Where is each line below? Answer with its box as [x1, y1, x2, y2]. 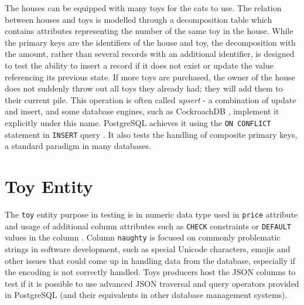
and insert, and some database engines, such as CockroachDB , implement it [5, 105, 279, 117]
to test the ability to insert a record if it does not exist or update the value [5, 59, 274, 71]
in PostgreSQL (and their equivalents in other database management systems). [5, 289, 288, 301]
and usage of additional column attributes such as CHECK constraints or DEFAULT [5, 219, 292, 232]
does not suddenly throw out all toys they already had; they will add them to [5, 82, 283, 94]
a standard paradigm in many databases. [5, 140, 151, 152]
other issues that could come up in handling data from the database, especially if [5, 254, 295, 266]
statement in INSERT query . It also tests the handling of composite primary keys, [5, 128, 298, 140]
